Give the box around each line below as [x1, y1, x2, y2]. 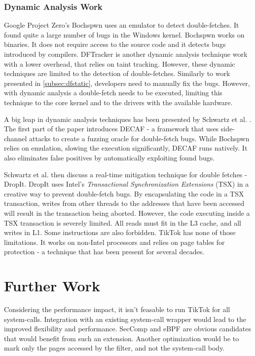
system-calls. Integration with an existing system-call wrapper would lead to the [4, 314, 246, 324]
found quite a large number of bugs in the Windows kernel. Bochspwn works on [4, 29, 245, 40]
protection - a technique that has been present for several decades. [4, 246, 205, 257]
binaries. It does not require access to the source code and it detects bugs [4, 39, 226, 49]
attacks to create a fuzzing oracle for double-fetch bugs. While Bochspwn [29, 133, 250, 143]
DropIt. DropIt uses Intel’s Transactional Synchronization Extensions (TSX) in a [4, 179, 249, 189]
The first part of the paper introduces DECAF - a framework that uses [4, 123, 219, 134]
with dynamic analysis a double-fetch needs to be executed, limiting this [4, 87, 222, 98]
